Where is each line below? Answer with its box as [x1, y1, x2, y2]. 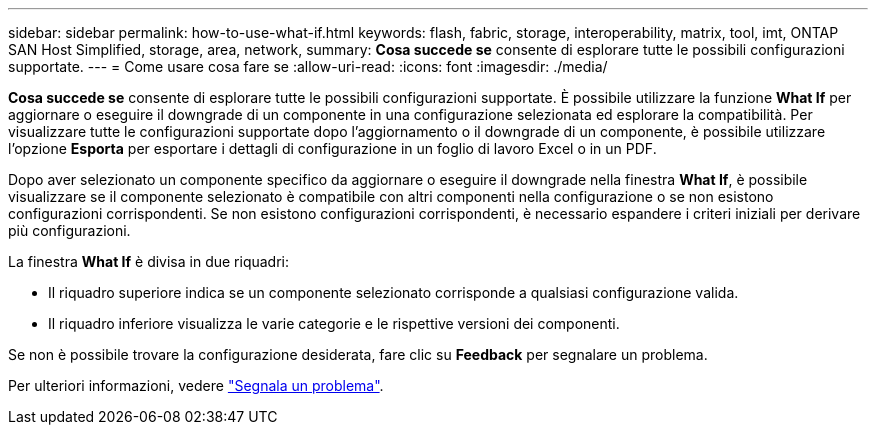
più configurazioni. [8, 222, 131, 239]
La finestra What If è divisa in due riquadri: [8, 253, 290, 270]
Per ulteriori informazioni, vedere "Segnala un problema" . [8, 377, 384, 394]
